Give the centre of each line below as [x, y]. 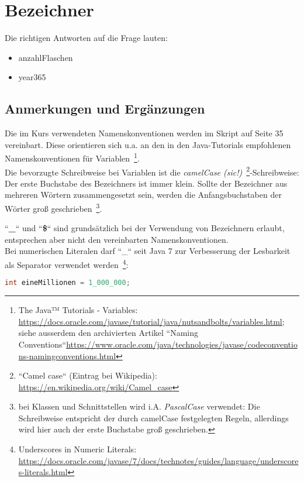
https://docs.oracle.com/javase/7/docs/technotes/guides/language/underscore [158, 460]
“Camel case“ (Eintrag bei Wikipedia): [88, 375]
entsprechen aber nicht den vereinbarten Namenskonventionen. [117, 239]
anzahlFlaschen [46, 57]
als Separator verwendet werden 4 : [67, 264]
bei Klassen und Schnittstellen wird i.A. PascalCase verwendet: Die [139, 406]
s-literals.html [43, 472]
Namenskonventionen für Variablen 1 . [72, 157]
